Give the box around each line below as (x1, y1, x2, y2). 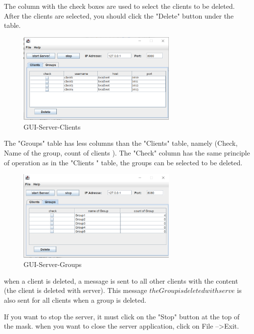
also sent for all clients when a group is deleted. (4, 295, 146, 305)
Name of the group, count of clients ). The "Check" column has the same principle (4, 147, 250, 157)
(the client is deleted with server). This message (4, 285, 147, 295)
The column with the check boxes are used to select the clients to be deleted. (4, 1, 235, 11)
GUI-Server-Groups (23, 259, 82, 269)
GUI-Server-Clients (23, 121, 81, 132)
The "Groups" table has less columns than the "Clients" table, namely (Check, (4, 138, 238, 148)
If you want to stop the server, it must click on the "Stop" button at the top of (4, 311, 240, 321)
